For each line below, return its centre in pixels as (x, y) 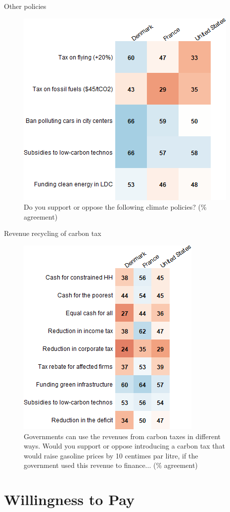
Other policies (25, 6)
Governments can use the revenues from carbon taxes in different (122, 436)
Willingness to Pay (69, 499)
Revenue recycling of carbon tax (53, 233)
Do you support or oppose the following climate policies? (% (115, 207)
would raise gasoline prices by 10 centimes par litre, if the (111, 455)
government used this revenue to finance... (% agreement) (111, 465)
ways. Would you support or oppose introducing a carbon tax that (124, 446)
